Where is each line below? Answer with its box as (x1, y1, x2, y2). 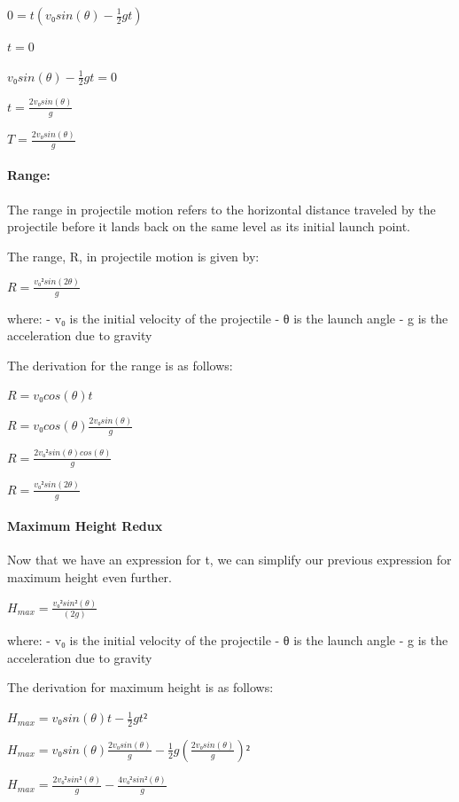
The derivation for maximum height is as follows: (7, 678, 274, 697)
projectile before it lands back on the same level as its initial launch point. (7, 217, 410, 236)
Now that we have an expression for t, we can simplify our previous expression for (7, 550, 452, 569)
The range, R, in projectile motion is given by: (7, 246, 260, 265)
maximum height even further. (7, 567, 172, 586)
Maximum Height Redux (7, 517, 163, 535)
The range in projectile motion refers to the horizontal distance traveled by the (7, 199, 436, 218)
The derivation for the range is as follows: (7, 355, 233, 374)
